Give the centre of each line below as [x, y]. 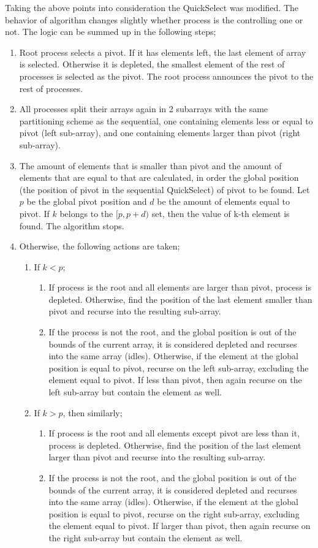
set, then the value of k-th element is [221, 213]
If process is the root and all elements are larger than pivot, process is [180, 287]
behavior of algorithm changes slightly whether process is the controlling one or [154, 19]
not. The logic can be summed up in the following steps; [111, 32]
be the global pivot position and [87, 201]
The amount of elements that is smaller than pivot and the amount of [150, 165]
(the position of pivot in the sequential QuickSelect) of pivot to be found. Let [165, 189]
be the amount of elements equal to [223, 201]
